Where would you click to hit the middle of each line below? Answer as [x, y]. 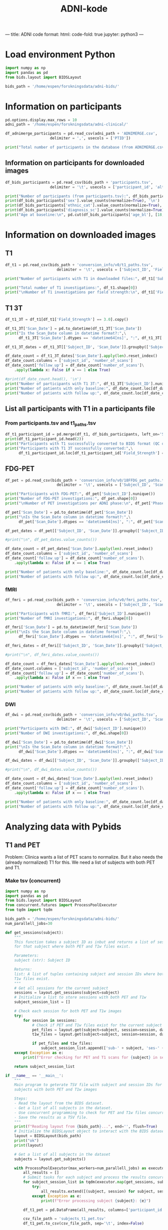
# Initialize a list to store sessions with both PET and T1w [80, 997]
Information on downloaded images [80, 235]
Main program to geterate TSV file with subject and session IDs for [88, 1085]
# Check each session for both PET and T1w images [68, 1011]
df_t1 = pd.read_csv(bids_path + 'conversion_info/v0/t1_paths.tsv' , [79, 265]
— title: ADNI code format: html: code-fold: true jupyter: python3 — [74, 34]
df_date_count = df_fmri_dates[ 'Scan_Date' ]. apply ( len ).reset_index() [80, 664]
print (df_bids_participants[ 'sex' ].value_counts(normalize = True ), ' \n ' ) [82, 201]
